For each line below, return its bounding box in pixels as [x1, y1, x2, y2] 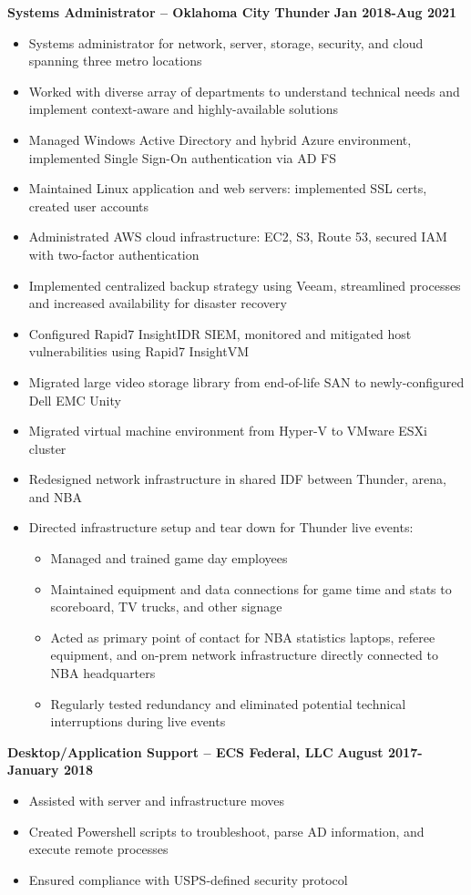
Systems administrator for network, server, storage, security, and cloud [28, 33, 424, 52]
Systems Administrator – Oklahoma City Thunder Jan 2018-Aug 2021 [7, 3, 457, 21]
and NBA [28, 487, 82, 506]
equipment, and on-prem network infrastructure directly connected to [50, 645, 438, 664]
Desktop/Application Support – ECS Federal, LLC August [7, 742, 384, 761]
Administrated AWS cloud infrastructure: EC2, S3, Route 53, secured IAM [28, 227, 447, 246]
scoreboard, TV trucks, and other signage [50, 597, 282, 616]
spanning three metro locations [28, 51, 202, 70]
